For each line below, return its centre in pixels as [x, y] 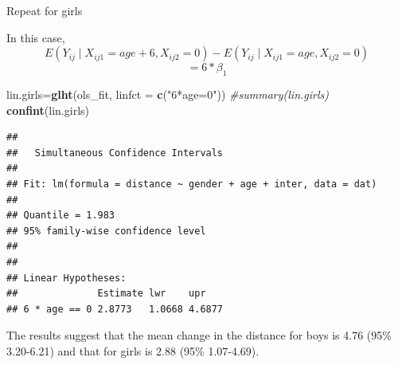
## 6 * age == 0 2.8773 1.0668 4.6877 [115, 309]
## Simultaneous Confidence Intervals [115, 153]
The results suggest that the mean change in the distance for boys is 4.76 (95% [199, 335]
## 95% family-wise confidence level [106, 231]
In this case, [36, 37]
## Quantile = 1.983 [61, 216]
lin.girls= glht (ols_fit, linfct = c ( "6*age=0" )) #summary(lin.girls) [168, 94]
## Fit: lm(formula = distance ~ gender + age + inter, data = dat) [192, 184]
